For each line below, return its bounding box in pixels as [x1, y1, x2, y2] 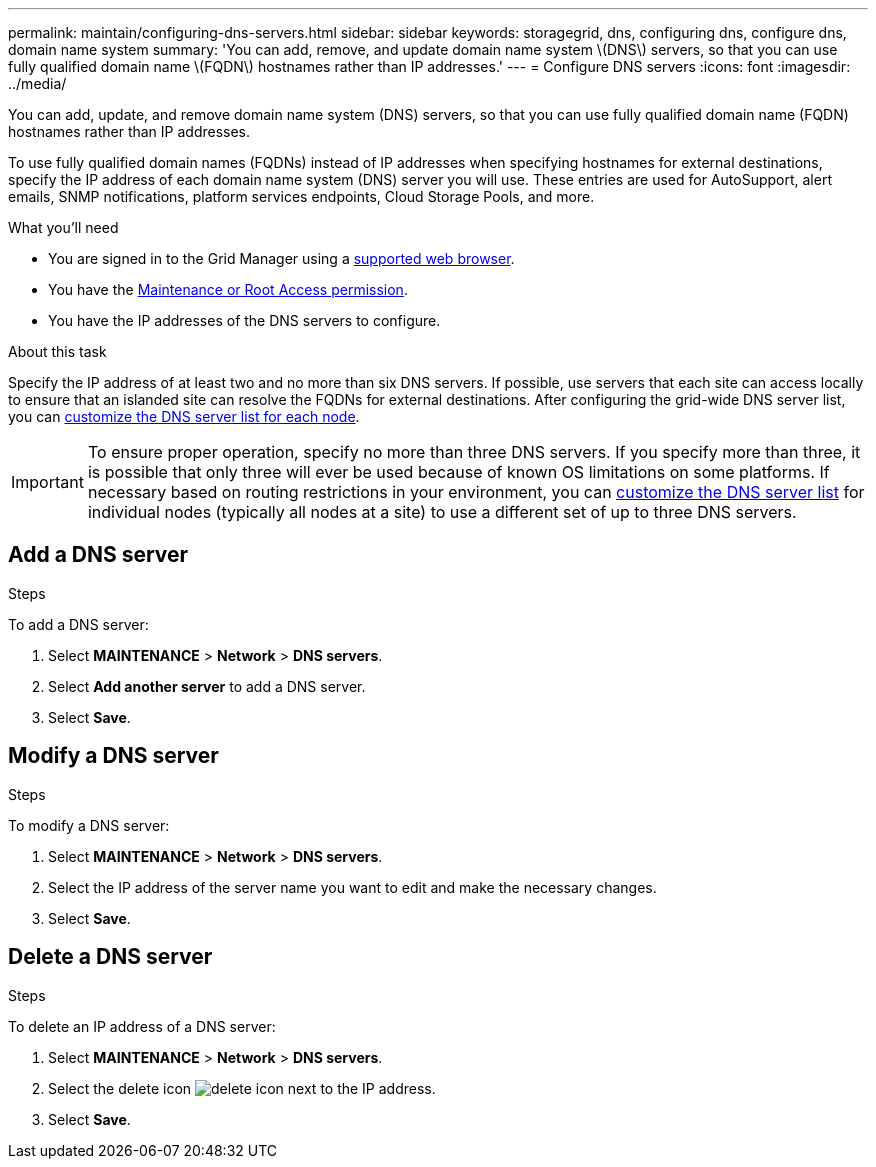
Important [11, 472, 84, 492]
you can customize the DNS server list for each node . [8, 408, 360, 425]
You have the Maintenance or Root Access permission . [48, 281, 408, 298]
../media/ [8, 75, 67, 92]
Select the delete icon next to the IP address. [48, 1079, 436, 1097]
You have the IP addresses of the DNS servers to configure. [48, 312, 441, 329]
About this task [8, 343, 107, 360]
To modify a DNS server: [8, 816, 170, 834]
